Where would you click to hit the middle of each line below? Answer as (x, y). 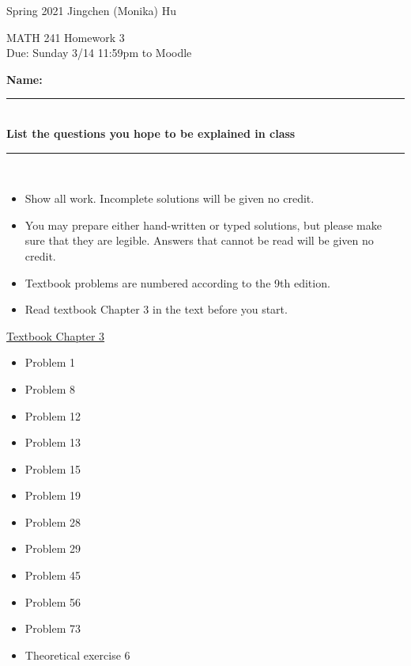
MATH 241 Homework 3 (66, 37)
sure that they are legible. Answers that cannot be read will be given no (199, 240)
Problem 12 (53, 415)
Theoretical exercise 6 (77, 655)
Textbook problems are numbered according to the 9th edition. (177, 282)
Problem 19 (53, 495)
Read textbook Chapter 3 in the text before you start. (156, 309)
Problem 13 (53, 442)
